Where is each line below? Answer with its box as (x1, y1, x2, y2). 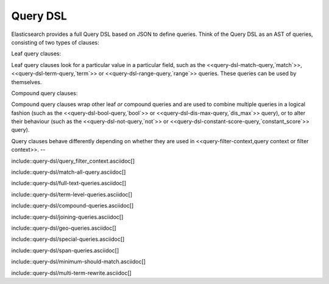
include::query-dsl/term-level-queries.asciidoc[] (11, 191, 133, 198)
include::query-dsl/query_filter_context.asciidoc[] (11, 157, 135, 165)
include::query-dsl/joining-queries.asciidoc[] (11, 213, 124, 221)
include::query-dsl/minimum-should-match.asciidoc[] (11, 258, 146, 265)
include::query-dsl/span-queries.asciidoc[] (11, 247, 119, 254)
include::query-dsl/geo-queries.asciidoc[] (11, 224, 116, 232)
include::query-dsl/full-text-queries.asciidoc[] (11, 180, 127, 187)
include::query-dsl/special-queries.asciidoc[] (11, 235, 125, 243)
